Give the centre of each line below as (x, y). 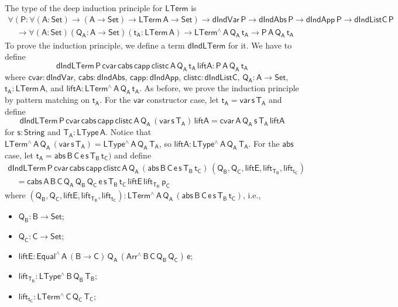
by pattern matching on (47, 100)
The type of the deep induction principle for (84, 8)
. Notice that (128, 132)
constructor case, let (183, 100)
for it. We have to (260, 45)
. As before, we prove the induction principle (219, 88)
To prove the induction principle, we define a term (95, 45)
